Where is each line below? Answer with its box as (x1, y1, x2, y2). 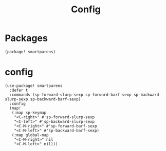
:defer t (9, 88, 28, 93)
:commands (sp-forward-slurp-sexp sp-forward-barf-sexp (9, 92, 132, 97)
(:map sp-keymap (11, 110, 47, 115)
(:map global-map (11, 132, 49, 138)
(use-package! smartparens (5, 83, 63, 88)
